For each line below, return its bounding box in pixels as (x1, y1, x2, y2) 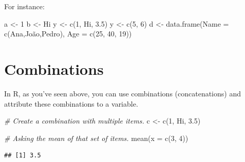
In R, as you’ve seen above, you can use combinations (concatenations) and (4, 88, 241, 98)
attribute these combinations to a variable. (4, 98, 138, 109)
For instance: (4, 1, 45, 11)
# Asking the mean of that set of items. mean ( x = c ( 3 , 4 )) (4, 132, 189, 143)
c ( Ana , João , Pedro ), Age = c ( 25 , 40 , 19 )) (4, 28, 132, 39)
